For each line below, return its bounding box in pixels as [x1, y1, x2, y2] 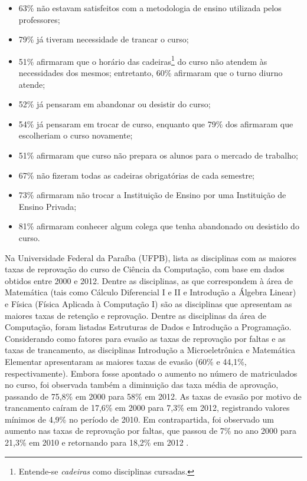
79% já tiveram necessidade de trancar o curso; [18, 33, 189, 45]
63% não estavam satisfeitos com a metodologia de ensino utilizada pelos [18, 2, 282, 14]
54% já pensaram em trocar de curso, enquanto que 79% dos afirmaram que [18, 117, 293, 130]
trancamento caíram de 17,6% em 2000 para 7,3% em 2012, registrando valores [5, 401, 290, 414]
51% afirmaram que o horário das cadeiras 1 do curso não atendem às [18, 53, 267, 67]
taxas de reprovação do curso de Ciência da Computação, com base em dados [5, 263, 285, 275]
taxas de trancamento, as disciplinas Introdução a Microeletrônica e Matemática [5, 344, 295, 356]
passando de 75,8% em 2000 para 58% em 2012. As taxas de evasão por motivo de [5, 390, 302, 402]
